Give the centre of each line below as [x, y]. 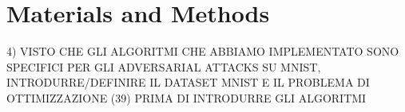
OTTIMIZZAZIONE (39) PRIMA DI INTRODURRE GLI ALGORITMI [187, 97]
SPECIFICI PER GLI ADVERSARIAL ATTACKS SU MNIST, [164, 66]
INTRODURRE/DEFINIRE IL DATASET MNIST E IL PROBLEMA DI [188, 82]
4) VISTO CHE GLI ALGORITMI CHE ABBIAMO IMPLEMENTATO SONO [203, 51]
